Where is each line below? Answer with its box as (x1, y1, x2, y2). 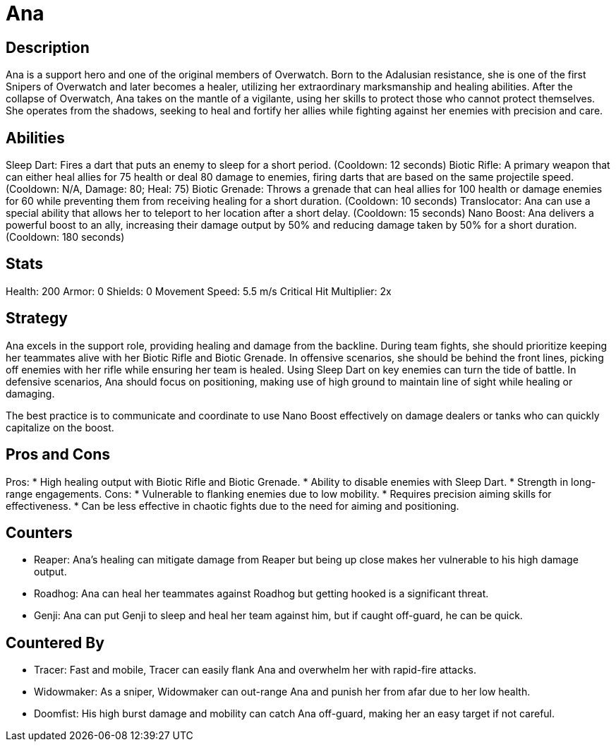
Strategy (6, 309, 68, 328)
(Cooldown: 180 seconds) (6, 231, 125, 244)
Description (6, 38, 90, 56)
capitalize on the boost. (6, 421, 114, 434)
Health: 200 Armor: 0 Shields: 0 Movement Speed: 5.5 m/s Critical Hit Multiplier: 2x (6, 285, 392, 297)
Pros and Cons (6, 446, 110, 464)
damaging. (6, 387, 55, 400)
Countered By (6, 633, 104, 652)
